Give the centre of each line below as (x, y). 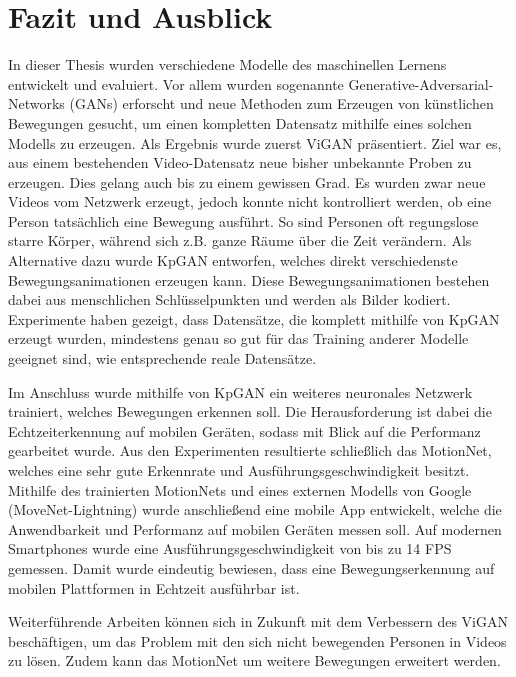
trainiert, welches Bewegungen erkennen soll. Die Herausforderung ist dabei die (250, 411)
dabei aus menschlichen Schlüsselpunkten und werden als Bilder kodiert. (229, 299)
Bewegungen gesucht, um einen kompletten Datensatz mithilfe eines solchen (240, 122)
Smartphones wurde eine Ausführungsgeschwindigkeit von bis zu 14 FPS (230, 548)
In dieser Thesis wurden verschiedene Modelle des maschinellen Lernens (227, 64)
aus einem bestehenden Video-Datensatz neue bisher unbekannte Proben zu (240, 162)
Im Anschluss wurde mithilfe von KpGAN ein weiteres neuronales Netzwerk (240, 391)
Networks (36, 103)
